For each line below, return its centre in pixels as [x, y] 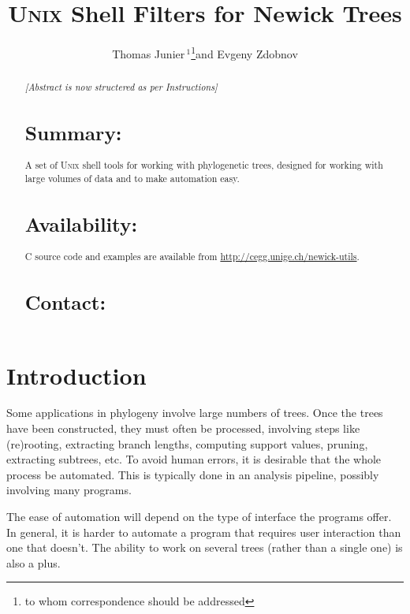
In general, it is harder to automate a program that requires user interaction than [204, 532]
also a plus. [34, 562]
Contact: [65, 302]
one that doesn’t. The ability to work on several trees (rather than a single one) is [205, 547]
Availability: [81, 224]
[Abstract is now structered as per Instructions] [121, 87]
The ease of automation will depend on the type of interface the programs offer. [199, 517]
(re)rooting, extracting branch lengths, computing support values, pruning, [187, 443]
